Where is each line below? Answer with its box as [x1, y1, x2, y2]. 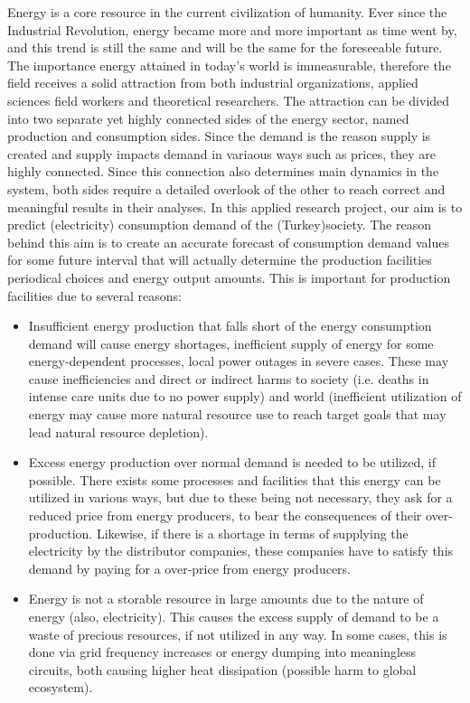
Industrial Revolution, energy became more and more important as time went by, [7, 20, 457, 39]
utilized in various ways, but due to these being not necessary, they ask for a [28, 488, 453, 507]
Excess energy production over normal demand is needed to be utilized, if [28, 453, 436, 472]
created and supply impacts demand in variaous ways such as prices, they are [7, 144, 436, 163]
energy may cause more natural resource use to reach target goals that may [28, 405, 446, 424]
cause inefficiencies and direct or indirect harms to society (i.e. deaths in [28, 369, 429, 388]
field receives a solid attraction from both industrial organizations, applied [7, 73, 418, 92]
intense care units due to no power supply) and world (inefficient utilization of [28, 387, 462, 406]
